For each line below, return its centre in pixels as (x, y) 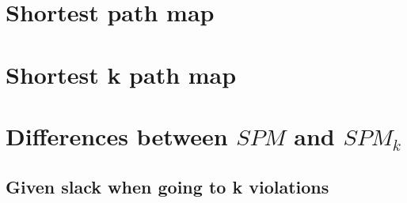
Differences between (117, 135)
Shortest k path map (121, 74)
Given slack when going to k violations (167, 186)
